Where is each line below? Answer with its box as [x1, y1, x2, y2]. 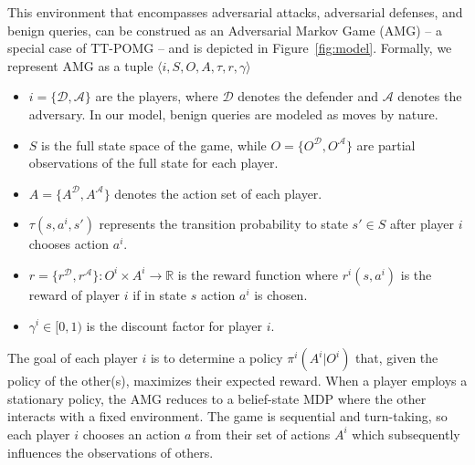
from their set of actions [195, 424, 331, 443]
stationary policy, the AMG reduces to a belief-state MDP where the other [7, 388, 427, 408]
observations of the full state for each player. [28, 153, 279, 172]
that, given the [355, 348, 438, 367]
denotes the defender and [237, 87, 379, 106]
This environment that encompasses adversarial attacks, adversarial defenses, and [7, 3, 463, 21]
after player [389, 214, 454, 233]
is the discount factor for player [86, 315, 262, 335]
